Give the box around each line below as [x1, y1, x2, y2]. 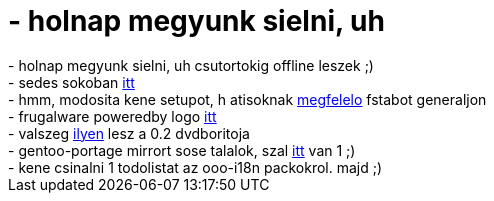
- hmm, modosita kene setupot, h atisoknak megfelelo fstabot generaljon [8, 90, 487, 108]
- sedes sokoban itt [8, 73, 135, 91]
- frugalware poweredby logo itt [8, 107, 217, 125]
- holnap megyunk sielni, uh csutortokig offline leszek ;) [8, 56, 374, 74]
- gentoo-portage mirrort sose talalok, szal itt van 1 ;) [8, 141, 356, 159]
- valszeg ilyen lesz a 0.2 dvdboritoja [8, 124, 250, 142]
